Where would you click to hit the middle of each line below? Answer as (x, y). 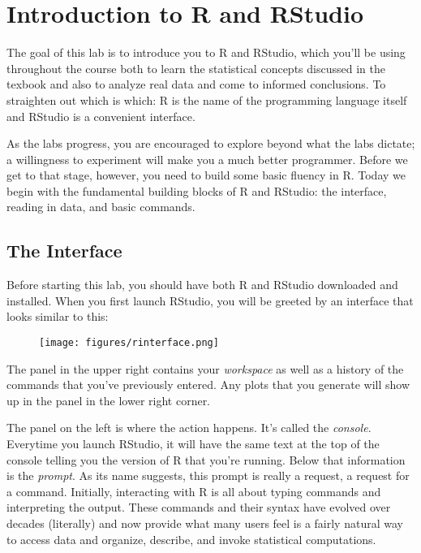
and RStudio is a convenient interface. (101, 116)
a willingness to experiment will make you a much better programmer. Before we (207, 159)
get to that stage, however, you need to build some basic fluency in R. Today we (206, 175)
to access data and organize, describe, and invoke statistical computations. (191, 539)
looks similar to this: (58, 316)
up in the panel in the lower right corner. (109, 400)
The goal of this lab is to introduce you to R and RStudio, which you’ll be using (206, 52)
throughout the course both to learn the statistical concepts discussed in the (196, 68)
